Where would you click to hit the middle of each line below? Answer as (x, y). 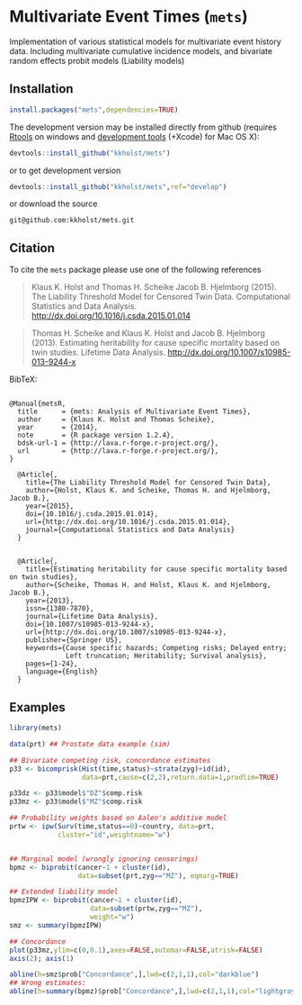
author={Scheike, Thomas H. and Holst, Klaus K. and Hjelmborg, (148, 585)
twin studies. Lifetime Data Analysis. (98, 352)
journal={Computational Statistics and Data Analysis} (130, 530)
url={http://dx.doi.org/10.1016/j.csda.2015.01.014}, (128, 522)
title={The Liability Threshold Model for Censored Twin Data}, (148, 483)
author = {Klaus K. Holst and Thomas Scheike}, (116, 420)
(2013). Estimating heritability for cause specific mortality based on (155, 343)
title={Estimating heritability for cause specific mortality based (156, 569)
